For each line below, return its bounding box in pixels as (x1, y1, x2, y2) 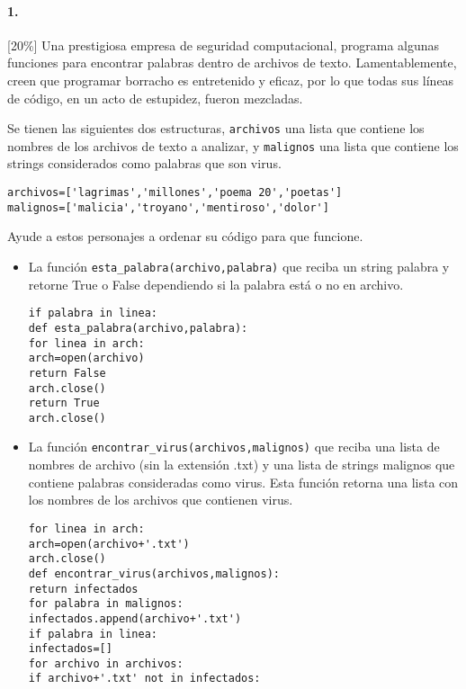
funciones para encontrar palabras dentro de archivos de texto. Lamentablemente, (7, 53, 457, 72)
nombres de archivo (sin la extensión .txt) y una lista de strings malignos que (28, 455, 455, 474)
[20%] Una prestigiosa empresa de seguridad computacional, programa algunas (7, 35, 440, 54)
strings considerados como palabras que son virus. (7, 154, 282, 173)
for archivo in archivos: (28, 657, 184, 670)
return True (28, 397, 100, 410)
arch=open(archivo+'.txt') (28, 537, 190, 550)
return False (28, 366, 106, 380)
